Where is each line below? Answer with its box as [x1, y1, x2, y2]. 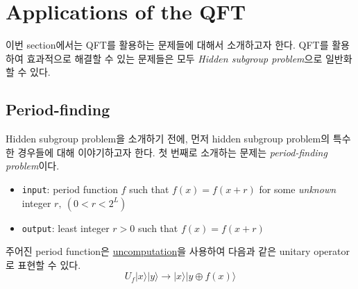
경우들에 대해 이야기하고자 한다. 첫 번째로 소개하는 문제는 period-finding [17, 144, 327, 159]
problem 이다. [6, 158, 60, 173]
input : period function [22, 181, 118, 196]
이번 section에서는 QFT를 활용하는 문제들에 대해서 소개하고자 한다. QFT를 [6, 38, 329, 52]
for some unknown [259, 181, 336, 196]
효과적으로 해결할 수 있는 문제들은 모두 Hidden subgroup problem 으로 [26, 51, 323, 65]
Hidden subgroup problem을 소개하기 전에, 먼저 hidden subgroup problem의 [6, 131, 330, 146]
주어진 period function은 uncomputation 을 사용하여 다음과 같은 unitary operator [6, 244, 350, 258]
